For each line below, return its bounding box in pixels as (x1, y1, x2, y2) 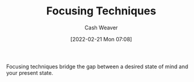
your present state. (6, 69, 54, 76)
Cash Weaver (84, 24, 118, 31)
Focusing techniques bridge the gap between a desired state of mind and (6, 63, 189, 70)
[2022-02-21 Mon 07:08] (70, 35, 133, 42)
